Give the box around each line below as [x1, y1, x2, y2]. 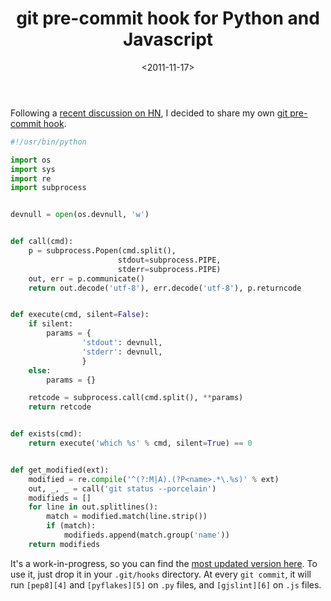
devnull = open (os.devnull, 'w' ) [10, 210, 150, 220]
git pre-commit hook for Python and [16, 7, 320, 30]
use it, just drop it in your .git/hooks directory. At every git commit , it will [10, 568, 312, 580]
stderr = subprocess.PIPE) [117, 264, 222, 274]
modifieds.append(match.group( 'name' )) [63, 530, 230, 541]
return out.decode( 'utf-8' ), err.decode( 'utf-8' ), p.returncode [28, 283, 302, 293]
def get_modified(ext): [10, 465, 110, 475]
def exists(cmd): [10, 429, 83, 439]
